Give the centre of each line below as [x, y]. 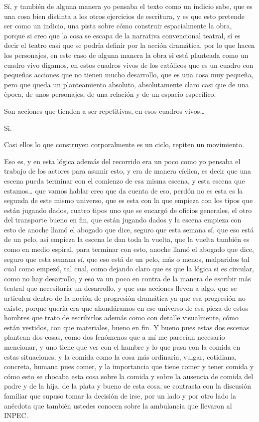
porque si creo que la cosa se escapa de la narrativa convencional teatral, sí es [122, 35]
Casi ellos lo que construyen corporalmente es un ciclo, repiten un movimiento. [124, 144]
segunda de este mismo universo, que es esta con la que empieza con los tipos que [129, 200]
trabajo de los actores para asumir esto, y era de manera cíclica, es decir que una [128, 171]
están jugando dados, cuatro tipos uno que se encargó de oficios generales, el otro [128, 210]
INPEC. [16, 415]
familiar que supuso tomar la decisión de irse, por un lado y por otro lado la [120, 395]
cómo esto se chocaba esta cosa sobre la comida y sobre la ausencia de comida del [129, 376]
